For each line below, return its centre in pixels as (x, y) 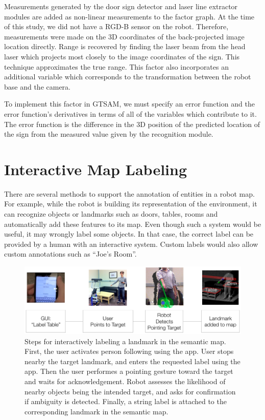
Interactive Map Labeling (96, 169)
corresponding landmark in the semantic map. (97, 411)
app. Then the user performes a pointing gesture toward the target (129, 371)
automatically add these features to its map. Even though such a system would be (133, 224)
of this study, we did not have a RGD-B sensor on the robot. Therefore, (116, 26)
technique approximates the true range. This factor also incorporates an (116, 66)
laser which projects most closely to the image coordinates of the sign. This (122, 56)
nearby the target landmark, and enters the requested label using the (132, 361)
